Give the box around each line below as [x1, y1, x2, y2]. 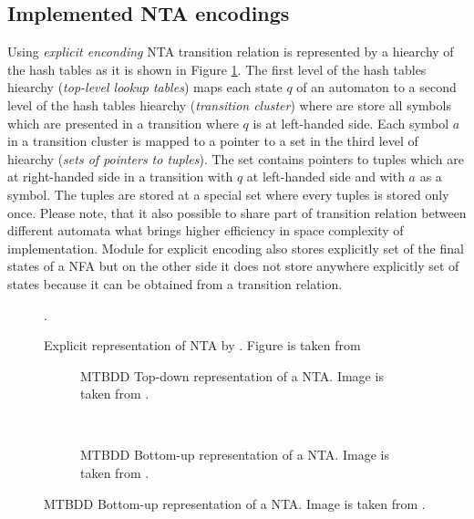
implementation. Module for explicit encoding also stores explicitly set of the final [7, 238, 464, 257]
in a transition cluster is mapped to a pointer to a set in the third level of [7, 131, 418, 151]
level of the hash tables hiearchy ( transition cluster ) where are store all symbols [7, 95, 451, 114]
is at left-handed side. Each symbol [252, 113, 449, 132]
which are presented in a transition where [7, 113, 239, 132]
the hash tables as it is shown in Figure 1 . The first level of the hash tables [7, 59, 427, 78]
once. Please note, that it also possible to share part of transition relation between [7, 202, 467, 222]
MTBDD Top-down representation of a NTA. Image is [80, 366, 384, 385]
